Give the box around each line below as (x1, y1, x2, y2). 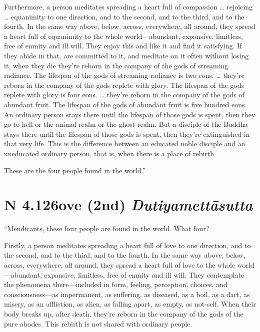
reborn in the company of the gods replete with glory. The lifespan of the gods (4, 79, 244, 90)
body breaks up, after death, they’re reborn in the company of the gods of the (4, 308, 243, 319)
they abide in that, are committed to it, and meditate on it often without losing (4, 50, 249, 60)
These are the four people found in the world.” (4, 165, 146, 175)
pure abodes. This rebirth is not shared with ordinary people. (4, 318, 192, 329)
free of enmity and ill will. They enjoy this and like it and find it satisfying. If (4, 40, 242, 51)
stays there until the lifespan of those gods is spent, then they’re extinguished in (4, 128, 250, 139)
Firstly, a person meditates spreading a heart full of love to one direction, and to (4, 240, 251, 250)
